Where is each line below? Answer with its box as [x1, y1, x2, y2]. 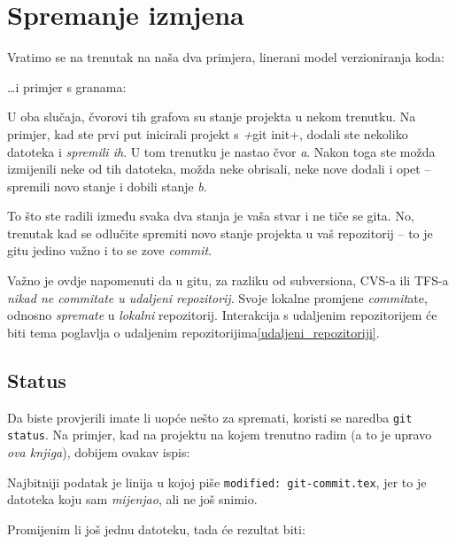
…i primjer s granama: [7, 77, 127, 96]
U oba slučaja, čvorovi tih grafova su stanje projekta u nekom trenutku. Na [7, 107, 416, 126]
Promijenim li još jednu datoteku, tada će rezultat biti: [7, 519, 305, 538]
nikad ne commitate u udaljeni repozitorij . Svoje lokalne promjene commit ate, [7, 288, 428, 307]
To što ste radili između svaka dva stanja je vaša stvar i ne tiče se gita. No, [7, 206, 414, 225]
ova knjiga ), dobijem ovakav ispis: [7, 442, 190, 461]
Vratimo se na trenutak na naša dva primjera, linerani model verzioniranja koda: [7, 48, 444, 66]
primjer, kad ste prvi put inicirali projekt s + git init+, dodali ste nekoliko [7, 124, 408, 143]
